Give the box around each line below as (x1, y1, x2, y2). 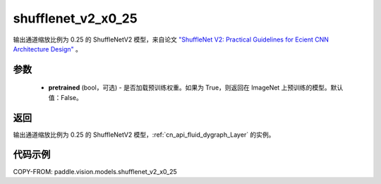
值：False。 (48, 93, 83, 102)
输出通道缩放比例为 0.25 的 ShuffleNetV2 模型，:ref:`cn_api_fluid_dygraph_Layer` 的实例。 (13, 130, 275, 139)
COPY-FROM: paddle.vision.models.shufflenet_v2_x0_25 (13, 167, 178, 176)
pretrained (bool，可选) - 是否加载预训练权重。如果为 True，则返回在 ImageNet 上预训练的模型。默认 (48, 83, 344, 92)
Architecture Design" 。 (13, 44, 83, 53)
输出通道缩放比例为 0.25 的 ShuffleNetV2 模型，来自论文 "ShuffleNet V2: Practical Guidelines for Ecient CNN (13, 35, 329, 44)
